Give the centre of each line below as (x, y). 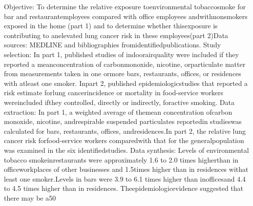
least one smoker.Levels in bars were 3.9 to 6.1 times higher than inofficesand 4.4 (125, 178)
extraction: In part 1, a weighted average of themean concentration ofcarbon (118, 112)
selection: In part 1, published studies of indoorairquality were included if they (121, 54)
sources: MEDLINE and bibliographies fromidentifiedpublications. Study (113, 45)
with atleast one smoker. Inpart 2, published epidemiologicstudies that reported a (126, 83)
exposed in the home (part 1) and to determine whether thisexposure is (111, 26)
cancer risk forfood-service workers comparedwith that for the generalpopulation (124, 140)
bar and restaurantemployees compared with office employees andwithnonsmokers (126, 16)
